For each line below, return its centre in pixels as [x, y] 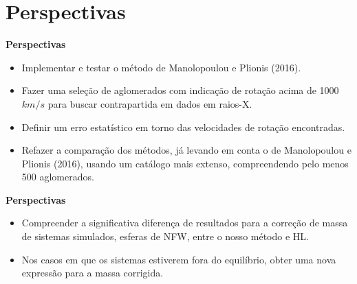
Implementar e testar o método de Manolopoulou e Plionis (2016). [161, 67]
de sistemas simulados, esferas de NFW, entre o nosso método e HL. [165, 236]
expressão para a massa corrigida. [93, 273]
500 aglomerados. [58, 177]
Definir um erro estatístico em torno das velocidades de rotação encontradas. [183, 127]
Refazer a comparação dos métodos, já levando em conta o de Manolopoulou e [186, 150]
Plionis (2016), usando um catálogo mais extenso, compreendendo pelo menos [185, 163]
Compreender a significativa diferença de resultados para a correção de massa [185, 223]
